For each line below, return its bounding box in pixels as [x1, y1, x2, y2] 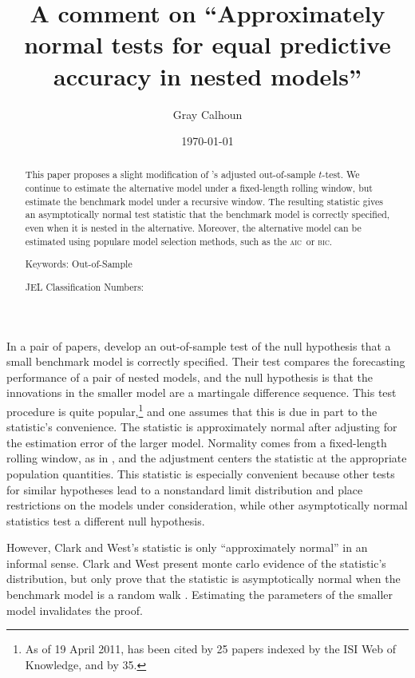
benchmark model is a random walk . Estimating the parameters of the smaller [6, 586, 393, 603]
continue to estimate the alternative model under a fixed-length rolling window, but [25, 181, 373, 195]
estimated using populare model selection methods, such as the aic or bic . [25, 234, 332, 248]
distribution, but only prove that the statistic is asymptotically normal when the [6, 570, 401, 587]
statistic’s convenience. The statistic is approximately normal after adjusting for [6, 418, 397, 435]
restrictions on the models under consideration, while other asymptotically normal [6, 497, 408, 513]
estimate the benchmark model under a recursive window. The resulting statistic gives [25, 194, 383, 208]
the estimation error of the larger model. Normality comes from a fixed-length [6, 434, 387, 450]
